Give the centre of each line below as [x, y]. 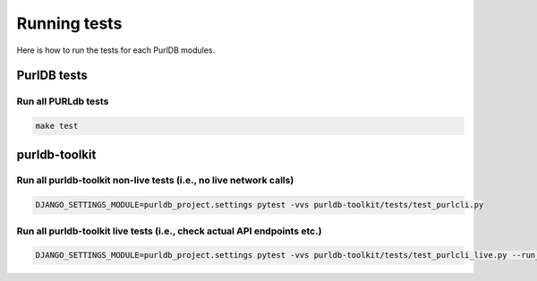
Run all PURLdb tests [63, 101]
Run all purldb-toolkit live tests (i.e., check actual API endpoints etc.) [169, 231]
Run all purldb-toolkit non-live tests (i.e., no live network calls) [155, 181]
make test [57, 126]
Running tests [69, 23]
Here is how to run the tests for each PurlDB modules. [116, 50]
